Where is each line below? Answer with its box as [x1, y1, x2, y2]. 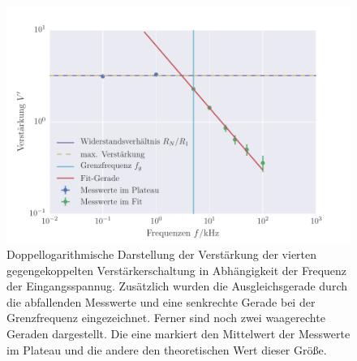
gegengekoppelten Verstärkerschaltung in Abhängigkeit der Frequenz [6, 261, 347, 278]
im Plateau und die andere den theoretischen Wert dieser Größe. [6, 341, 327, 358]
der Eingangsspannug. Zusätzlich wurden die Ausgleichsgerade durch [6, 277, 347, 294]
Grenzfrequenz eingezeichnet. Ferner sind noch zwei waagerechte [6, 309, 325, 326]
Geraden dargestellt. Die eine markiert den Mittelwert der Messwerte [6, 325, 351, 342]
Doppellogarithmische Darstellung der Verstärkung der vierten [6, 246, 317, 263]
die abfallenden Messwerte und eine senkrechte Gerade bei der [6, 293, 316, 310]
